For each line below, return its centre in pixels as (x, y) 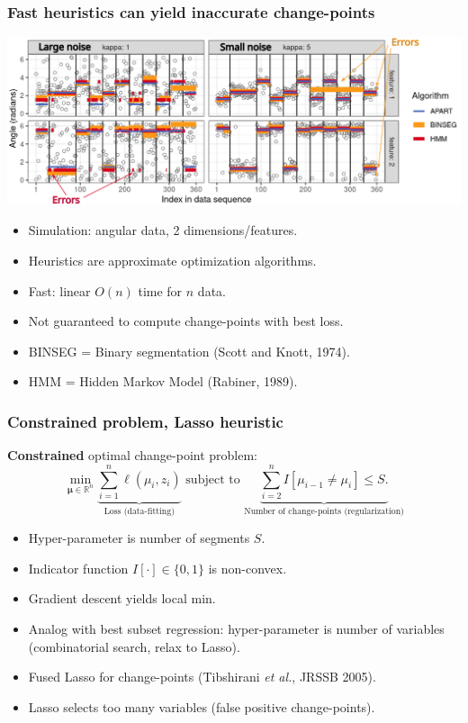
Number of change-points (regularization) (324, 511)
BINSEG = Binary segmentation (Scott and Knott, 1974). (189, 351)
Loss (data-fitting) (139, 511)
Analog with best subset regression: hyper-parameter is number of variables (236, 629)
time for (160, 290)
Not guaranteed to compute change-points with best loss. (186, 321)
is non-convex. (247, 568)
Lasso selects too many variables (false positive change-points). (202, 706)
